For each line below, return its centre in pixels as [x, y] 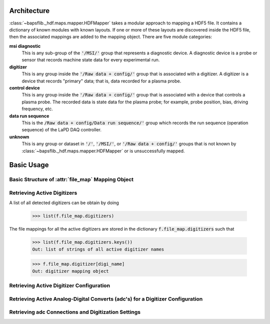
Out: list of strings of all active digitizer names [98, 249]
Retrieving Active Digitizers [43, 193]
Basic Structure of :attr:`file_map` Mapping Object [71, 180]
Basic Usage [29, 165]
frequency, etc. [37, 109]
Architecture [29, 11]
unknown [19, 137]
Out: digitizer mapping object [71, 271]
